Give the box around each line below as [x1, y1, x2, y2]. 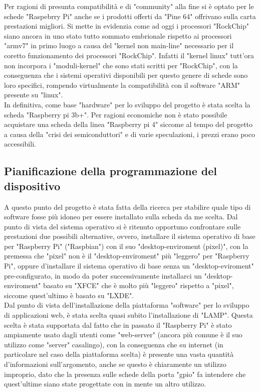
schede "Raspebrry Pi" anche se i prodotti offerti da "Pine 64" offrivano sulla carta [4, 11, 256, 21]
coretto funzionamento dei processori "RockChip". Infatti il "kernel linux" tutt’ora [4, 50, 254, 60]
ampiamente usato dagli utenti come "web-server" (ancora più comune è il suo [4, 329, 242, 340]
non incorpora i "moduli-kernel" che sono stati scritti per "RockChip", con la [4, 60, 238, 70]
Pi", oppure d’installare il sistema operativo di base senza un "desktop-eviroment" [4, 260, 254, 271]
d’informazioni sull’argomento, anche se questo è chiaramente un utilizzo [4, 359, 226, 369]
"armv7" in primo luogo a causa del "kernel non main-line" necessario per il [4, 40, 234, 51]
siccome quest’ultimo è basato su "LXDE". [4, 290, 134, 300]
